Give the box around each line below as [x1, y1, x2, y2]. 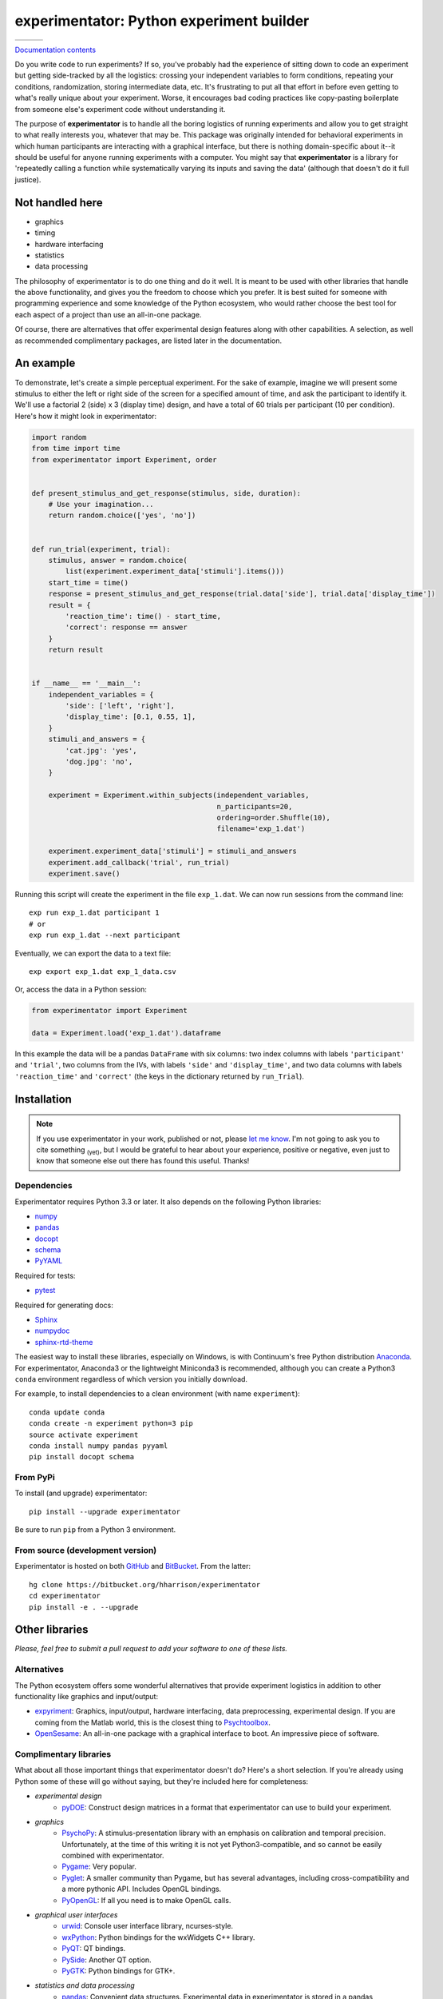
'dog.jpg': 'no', [65, 757, 133, 767]
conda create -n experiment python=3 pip [29, 1419, 193, 1428]
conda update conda [29, 1407, 105, 1417]
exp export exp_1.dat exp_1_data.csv [29, 967, 177, 976]
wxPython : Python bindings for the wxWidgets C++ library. [61, 1932, 255, 1942]
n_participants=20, [216, 802, 293, 811]
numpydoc [34, 1326, 70, 1335]
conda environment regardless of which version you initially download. [14, 1375, 247, 1383]
